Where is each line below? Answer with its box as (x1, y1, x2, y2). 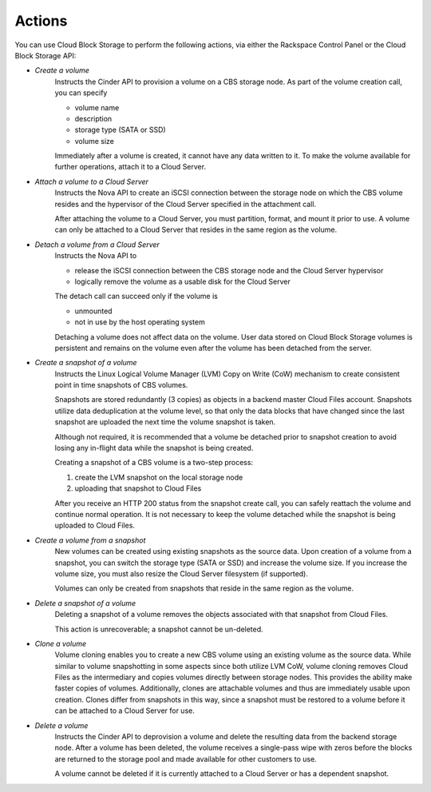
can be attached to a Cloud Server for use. (54, 706, 195, 715)
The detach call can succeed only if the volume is (54, 292, 219, 301)
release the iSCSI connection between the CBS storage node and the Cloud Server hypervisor (74, 265, 384, 275)
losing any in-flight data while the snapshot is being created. (54, 444, 254, 453)
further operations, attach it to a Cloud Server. (54, 162, 207, 172)
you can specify (54, 88, 108, 98)
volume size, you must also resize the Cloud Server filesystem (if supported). (54, 568, 309, 579)
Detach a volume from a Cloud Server (34, 240, 160, 249)
